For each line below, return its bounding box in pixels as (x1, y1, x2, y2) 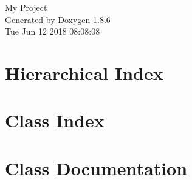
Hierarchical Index (5, 60, 163, 85)
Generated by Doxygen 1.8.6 (5, 13, 111, 25)
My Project (5, 1, 47, 13)
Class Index (5, 108, 105, 133)
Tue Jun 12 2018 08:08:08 (5, 25, 100, 38)
